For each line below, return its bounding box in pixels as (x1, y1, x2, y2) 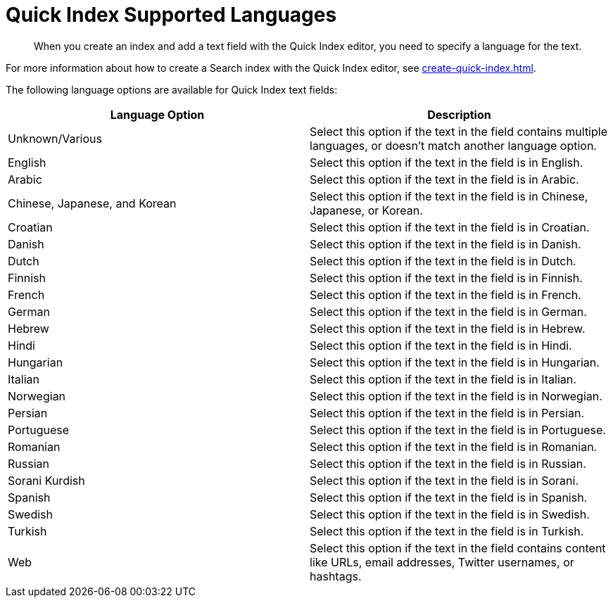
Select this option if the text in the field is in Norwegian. (310, 388, 602, 403)
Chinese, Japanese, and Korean (8, 196, 177, 210)
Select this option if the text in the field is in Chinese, (310, 189, 588, 203)
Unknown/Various (8, 131, 102, 146)
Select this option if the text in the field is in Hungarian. (310, 355, 600, 369)
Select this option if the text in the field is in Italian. (310, 372, 576, 386)
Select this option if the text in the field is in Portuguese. (310, 422, 606, 437)
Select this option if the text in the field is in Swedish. (310, 507, 590, 521)
